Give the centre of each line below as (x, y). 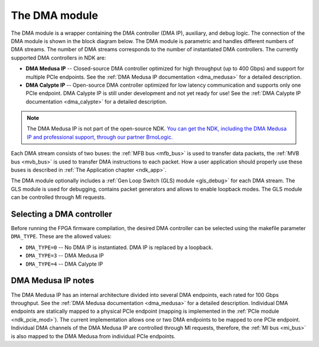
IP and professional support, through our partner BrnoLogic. (100, 137)
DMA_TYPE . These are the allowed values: (61, 237)
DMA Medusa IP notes (53, 281)
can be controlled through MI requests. (58, 197)
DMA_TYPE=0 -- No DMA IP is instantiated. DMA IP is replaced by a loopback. (119, 247)
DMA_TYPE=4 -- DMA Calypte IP (64, 264)
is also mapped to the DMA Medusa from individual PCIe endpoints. (93, 336)
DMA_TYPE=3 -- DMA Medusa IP (65, 256)
